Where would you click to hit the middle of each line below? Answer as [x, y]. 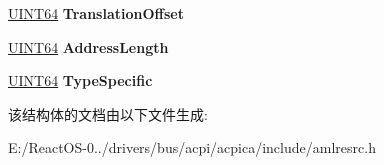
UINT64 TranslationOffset [96, 13]
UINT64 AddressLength [88, 46]
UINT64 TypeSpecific [80, 80]
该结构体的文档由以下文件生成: [108, 113]
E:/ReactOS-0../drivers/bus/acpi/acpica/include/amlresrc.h [192, 147]
